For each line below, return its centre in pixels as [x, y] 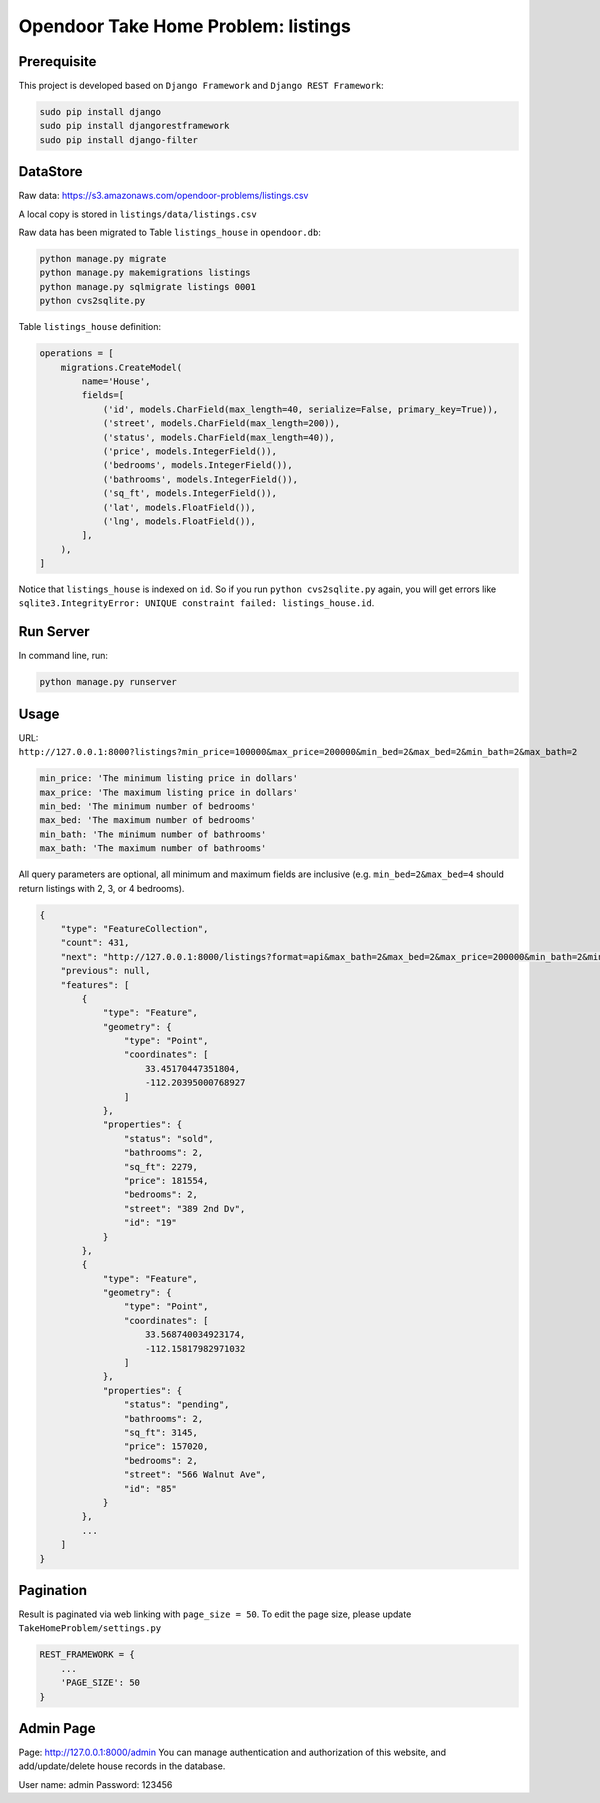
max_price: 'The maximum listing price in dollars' [169, 792]
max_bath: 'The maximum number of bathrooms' [153, 848]
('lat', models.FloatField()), [179, 507]
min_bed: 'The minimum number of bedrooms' [148, 806]
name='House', [116, 381]
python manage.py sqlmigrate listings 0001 [148, 286]
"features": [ [95, 984]
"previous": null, [105, 971]
